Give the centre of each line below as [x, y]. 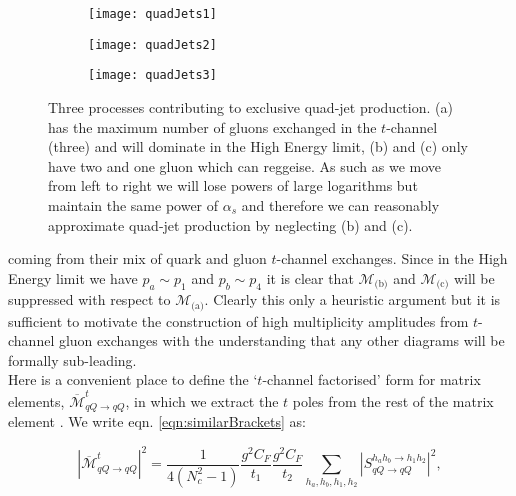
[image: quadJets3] [152, 75]
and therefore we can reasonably [340, 204]
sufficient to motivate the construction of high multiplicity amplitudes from [238, 320]
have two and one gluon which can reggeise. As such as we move [245, 165]
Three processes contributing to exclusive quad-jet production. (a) [250, 106]
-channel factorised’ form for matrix [371, 379]
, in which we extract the [202, 400]
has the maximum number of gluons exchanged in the [212, 126]
